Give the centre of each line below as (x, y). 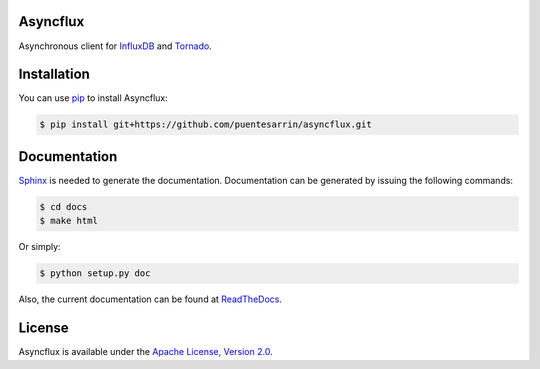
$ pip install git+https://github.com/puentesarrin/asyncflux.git (205, 124)
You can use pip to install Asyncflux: (93, 98)
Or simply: (39, 247)
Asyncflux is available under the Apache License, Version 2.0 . (146, 352)
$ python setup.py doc (95, 273)
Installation (54, 74)
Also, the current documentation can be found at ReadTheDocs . (150, 299)
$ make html (69, 221)
